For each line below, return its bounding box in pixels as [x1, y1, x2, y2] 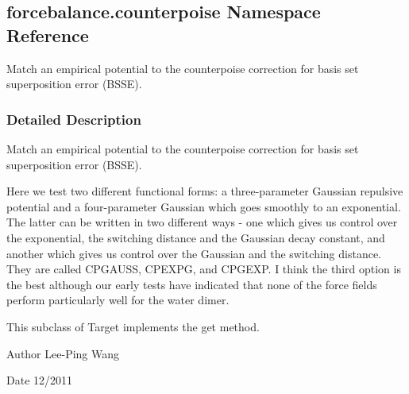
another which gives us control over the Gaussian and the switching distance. [6, 245, 381, 261]
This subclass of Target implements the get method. [6, 318, 260, 334]
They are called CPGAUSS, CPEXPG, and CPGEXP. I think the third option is [6, 261, 401, 277]
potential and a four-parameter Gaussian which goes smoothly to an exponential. [6, 198, 401, 214]
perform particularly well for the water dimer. [6, 292, 230, 308]
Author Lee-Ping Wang [6, 345, 120, 361]
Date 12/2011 [6, 372, 73, 388]
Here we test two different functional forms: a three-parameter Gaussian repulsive [6, 183, 403, 199]
